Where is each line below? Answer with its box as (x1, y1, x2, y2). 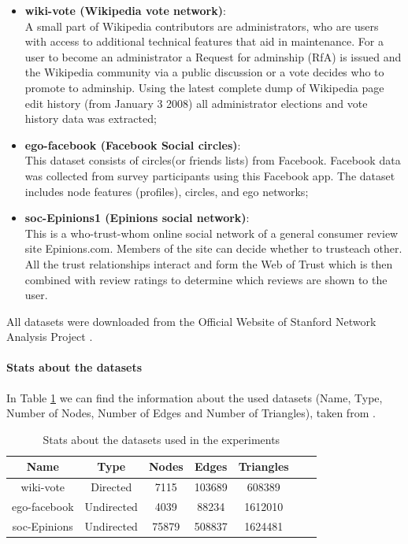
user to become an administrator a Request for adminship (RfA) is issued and (24, 48, 402, 65)
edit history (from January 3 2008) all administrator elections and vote (24, 94, 368, 111)
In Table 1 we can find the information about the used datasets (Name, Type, (6, 389, 383, 405)
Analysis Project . (6, 328, 93, 345)
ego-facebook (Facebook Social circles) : (24, 136, 241, 153)
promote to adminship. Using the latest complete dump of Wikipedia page (24, 79, 384, 95)
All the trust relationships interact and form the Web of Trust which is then (24, 255, 393, 272)
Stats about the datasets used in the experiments (43, 431, 280, 447)
